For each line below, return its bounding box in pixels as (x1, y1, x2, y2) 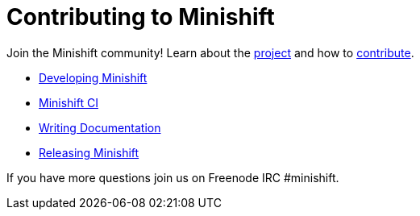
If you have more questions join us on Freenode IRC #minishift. (6, 170, 339, 185)
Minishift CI (39, 95, 98, 110)
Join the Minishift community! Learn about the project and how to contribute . (6, 45, 414, 60)
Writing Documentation (39, 120, 161, 135)
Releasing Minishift (39, 145, 139, 160)
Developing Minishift (39, 70, 148, 85)
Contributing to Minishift (6, 3, 275, 31)
